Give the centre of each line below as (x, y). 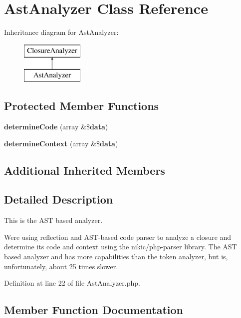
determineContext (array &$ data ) (61, 143)
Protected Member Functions (82, 106)
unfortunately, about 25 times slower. (61, 266)
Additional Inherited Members (85, 170)
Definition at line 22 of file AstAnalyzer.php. (72, 283)
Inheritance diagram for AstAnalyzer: (61, 32)
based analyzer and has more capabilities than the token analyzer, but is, (116, 257)
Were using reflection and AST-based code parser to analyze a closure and (118, 237)
